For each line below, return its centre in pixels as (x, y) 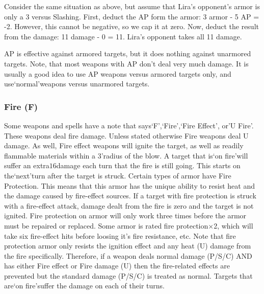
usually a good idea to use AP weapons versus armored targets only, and (118, 73)
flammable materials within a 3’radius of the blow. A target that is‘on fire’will (126, 155)
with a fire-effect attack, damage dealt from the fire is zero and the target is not (129, 205)
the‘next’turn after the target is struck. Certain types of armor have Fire (118, 175)
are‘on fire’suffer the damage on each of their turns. (84, 286)
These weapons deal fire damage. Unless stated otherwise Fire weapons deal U (126, 135)
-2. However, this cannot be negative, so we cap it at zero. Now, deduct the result (131, 26)
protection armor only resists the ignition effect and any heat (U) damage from (128, 246)
